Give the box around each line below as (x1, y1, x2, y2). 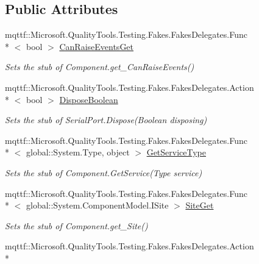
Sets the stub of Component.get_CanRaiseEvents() (5, 60, 194, 73)
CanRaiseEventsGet (59, 40, 134, 52)
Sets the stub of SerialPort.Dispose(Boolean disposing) (5, 113, 207, 126)
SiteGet (185, 199, 214, 212)
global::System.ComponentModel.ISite (26, 199, 169, 212)
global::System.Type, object (26, 146, 130, 159)
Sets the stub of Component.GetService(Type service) (5, 166, 202, 179)
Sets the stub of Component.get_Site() (5, 219, 148, 232)
